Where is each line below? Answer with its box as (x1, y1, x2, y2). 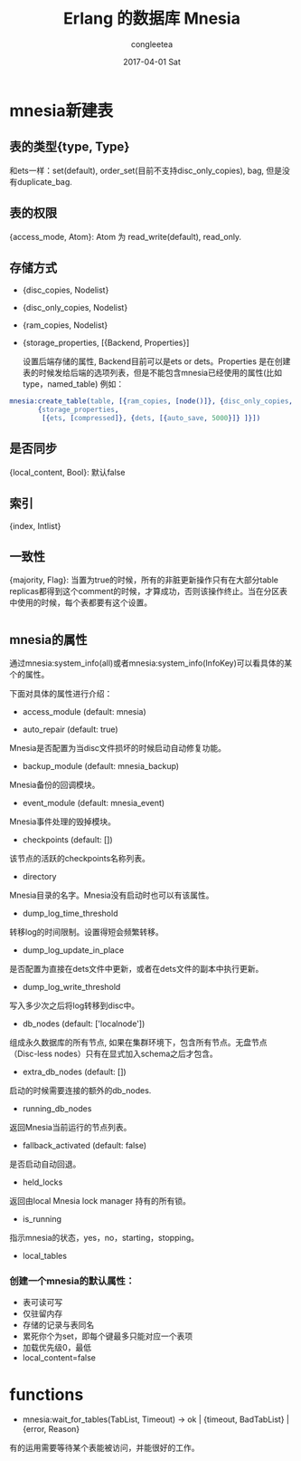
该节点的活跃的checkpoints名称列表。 (9, 853, 151, 864)
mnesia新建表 (9, 101, 114, 120)
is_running (22, 1214, 61, 1225)
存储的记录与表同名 (22, 1320, 95, 1331)
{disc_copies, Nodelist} (22, 284, 109, 295)
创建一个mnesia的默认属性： (9, 1274, 136, 1287)
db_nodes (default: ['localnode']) (22, 1018, 146, 1029)
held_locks (22, 1177, 63, 1187)
